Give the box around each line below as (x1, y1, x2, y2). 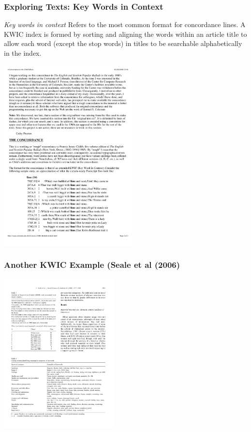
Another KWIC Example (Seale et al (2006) (4, 259, 180, 271)
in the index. (4, 48, 42, 58)
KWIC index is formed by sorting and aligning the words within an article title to (4, 29, 247, 39)
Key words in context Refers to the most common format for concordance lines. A (4, 19, 246, 30)
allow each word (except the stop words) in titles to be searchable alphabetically (4, 38, 242, 48)
